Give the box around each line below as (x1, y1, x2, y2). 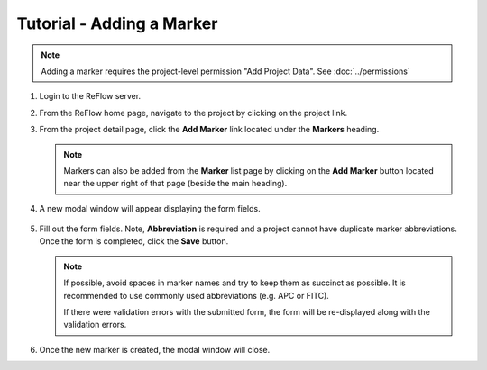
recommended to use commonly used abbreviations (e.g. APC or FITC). (63, 290, 329, 301)
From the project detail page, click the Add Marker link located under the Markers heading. (39, 124, 380, 135)
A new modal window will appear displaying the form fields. (39, 203, 261, 213)
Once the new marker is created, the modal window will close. (39, 344, 271, 355)
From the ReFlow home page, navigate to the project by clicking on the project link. (39, 107, 348, 118)
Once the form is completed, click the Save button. (39, 236, 229, 247)
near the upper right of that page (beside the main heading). (63, 178, 288, 189)
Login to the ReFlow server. (39, 91, 142, 102)
